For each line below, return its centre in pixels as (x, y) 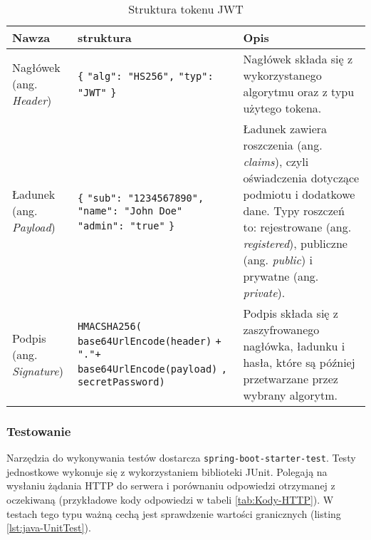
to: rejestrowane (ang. (297, 227)
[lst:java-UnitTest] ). (49, 528)
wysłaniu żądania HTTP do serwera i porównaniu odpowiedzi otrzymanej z (171, 486)
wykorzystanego (282, 75)
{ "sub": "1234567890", (141, 198)
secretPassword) (121, 382)
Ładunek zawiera (285, 129)
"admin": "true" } (126, 225)
